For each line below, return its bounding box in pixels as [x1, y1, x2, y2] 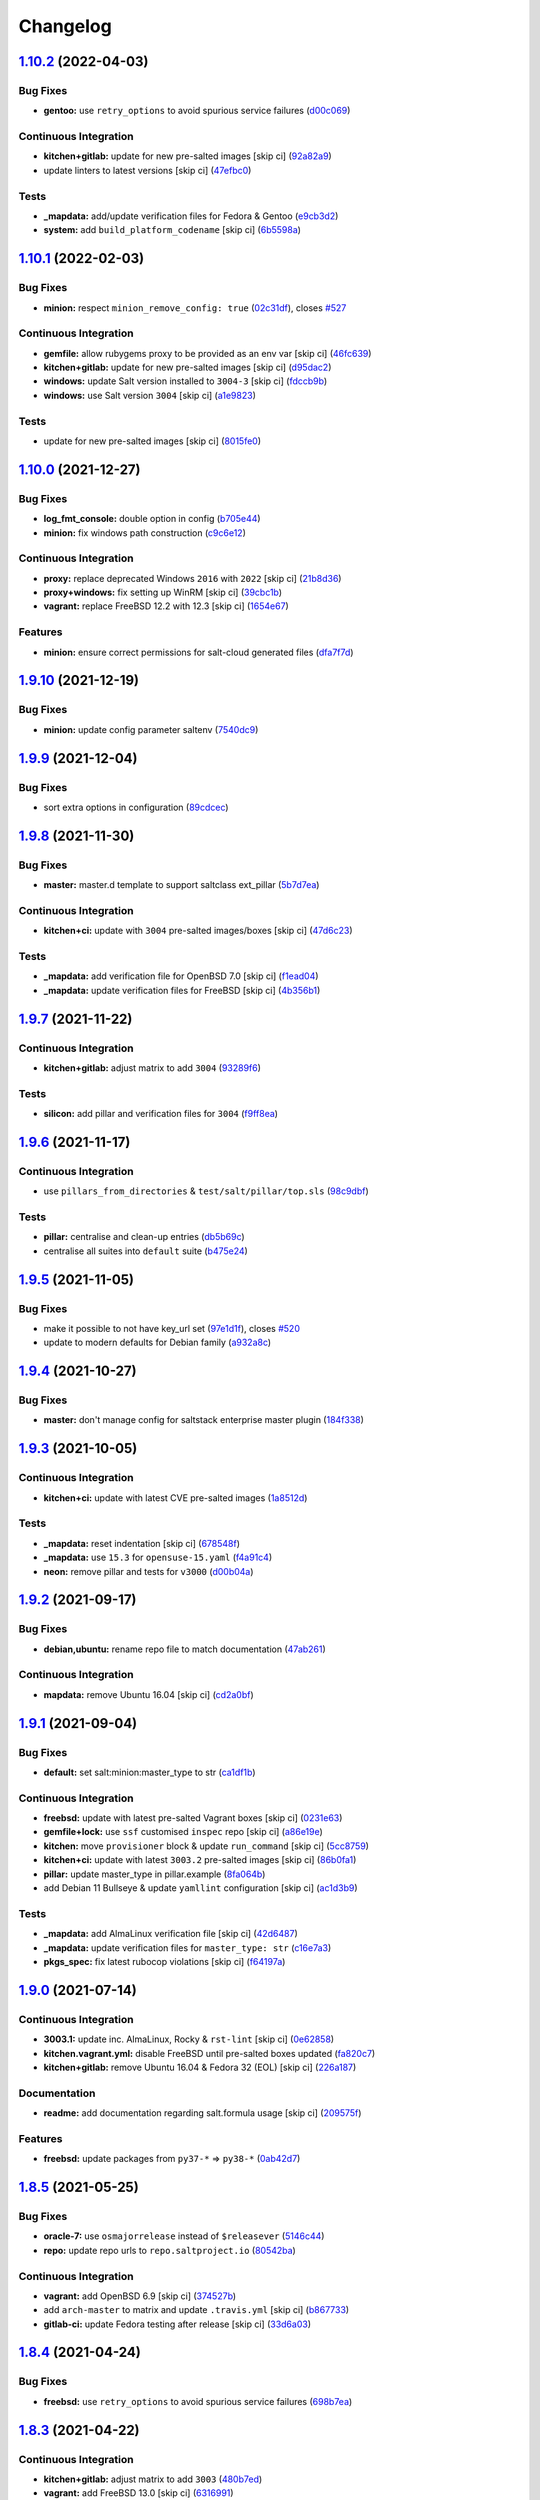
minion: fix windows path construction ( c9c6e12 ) [43, 526, 247, 539]
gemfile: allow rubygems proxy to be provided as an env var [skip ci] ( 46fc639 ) [43, 347, 372, 359]
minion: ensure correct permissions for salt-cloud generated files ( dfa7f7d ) [43, 646, 354, 658]
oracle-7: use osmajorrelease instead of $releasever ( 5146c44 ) [43, 2230, 325, 2242]
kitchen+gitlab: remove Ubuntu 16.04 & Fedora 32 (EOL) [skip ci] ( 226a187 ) [43, 2061, 357, 2073]
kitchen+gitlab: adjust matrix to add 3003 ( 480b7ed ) [43, 2473, 263, 2485]
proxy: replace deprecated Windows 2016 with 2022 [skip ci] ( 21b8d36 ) [43, 572, 342, 584]
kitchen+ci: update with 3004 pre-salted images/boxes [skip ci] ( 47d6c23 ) [43, 925, 353, 937]
